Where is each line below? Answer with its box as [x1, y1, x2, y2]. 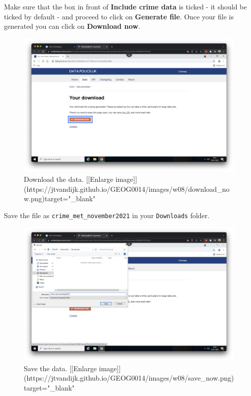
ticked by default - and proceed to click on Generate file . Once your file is [4, 11, 234, 21]
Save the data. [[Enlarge [24, 363, 97, 373]
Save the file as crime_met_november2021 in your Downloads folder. [4, 210, 210, 220]
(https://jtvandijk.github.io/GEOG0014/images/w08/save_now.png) [24, 373, 234, 383]
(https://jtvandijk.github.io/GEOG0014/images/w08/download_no [24, 183, 230, 194]
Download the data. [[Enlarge [24, 173, 114, 184]
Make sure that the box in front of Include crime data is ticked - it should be [4, 1, 247, 11]
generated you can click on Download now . [4, 21, 140, 31]
